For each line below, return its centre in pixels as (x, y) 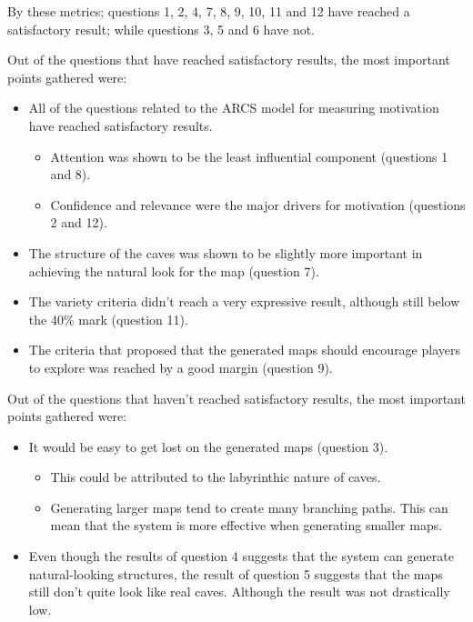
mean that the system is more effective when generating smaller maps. (247, 525)
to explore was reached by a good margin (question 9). (181, 367)
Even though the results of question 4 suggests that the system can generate (241, 556)
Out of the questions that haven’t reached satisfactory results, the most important (236, 398)
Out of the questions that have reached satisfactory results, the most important (229, 60)
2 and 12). (79, 222)
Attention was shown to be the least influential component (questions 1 (249, 156)
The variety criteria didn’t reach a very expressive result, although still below (244, 301)
